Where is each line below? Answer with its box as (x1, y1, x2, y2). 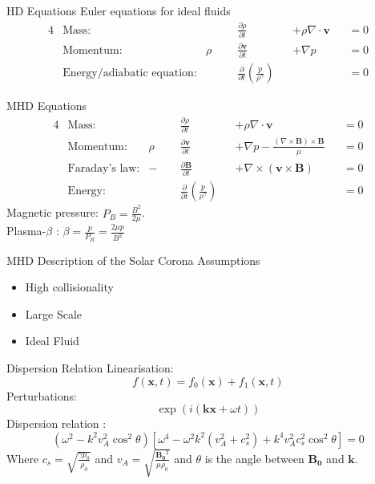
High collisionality (25, 279, 114, 295)
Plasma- (6, 222, 46, 239)
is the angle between (204, 449, 304, 466)
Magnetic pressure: (6, 204, 99, 221)
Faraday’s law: (67, 163, 140, 175)
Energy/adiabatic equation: (62, 67, 197, 79)
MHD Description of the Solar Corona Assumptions (6, 251, 260, 268)
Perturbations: (6, 387, 77, 404)
